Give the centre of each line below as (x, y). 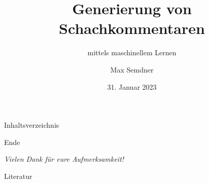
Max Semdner (132, 69)
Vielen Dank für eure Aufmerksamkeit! (64, 159)
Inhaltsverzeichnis (32, 125)
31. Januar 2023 (132, 86)
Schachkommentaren (132, 28)
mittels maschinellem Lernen (132, 52)
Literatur (18, 176)
